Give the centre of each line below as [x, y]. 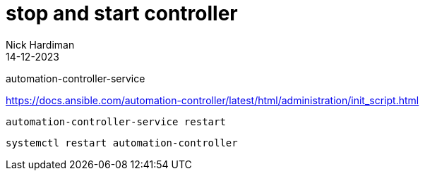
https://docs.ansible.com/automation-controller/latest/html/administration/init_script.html [212, 100]
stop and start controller [122, 13]
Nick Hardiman [40, 44]
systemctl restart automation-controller [122, 143]
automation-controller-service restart [116, 121]
